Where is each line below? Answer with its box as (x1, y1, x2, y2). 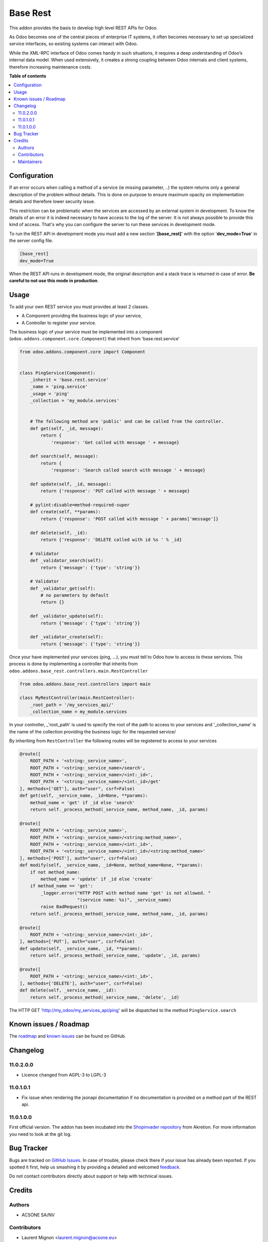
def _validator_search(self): (30, 558, 104, 563)
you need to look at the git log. (9, 1131, 72, 1137)
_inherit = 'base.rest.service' (30, 377, 109, 383)
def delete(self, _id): (30, 530, 88, 536)
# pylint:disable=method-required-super (30, 502, 130, 508)
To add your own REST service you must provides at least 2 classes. (9, 304, 149, 310)
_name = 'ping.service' (30, 384, 88, 389)
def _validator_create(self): (30, 634, 104, 640)
